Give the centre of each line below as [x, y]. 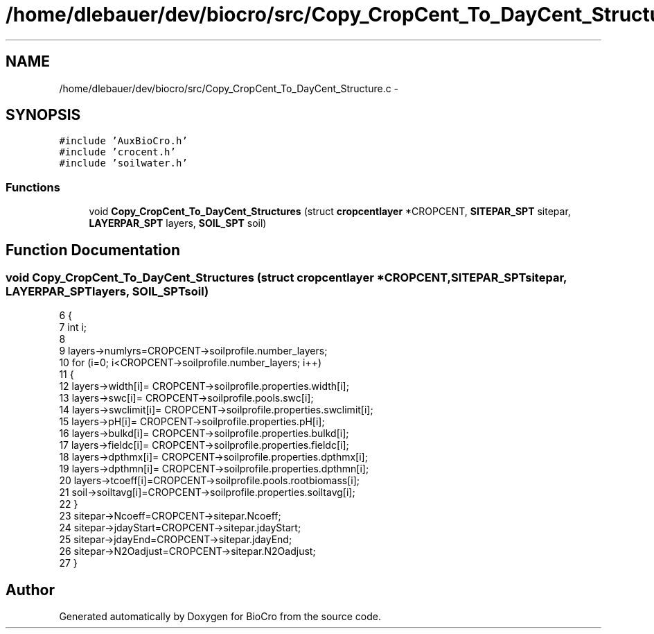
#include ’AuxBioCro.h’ [123, 141]
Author [30, 590]
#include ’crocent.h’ [117, 152]
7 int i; [73, 327]
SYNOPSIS [43, 115]
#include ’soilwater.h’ [123, 163]
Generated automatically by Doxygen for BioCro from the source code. [220, 617]
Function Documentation [93, 250]
